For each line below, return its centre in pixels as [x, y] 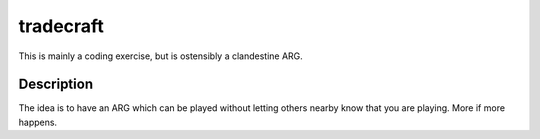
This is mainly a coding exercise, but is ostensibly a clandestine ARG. [161, 56]
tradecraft [61, 26]
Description [56, 84]
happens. [38, 122]
